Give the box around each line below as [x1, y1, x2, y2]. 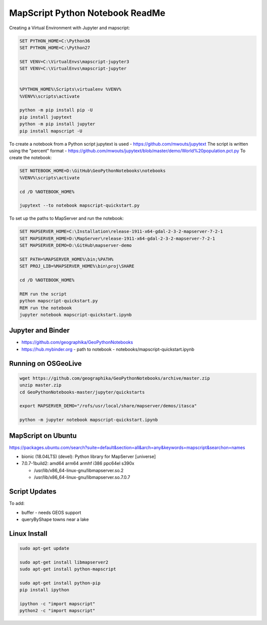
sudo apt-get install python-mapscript [19, 567, 116, 572]
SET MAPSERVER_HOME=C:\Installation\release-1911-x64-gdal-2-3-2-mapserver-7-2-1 [19, 228, 223, 234]
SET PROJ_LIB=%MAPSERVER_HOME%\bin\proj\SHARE [19, 263, 134, 269]
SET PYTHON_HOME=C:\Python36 [19, 38, 90, 44]
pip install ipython [19, 587, 69, 593]
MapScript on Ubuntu [9, 431, 77, 440]
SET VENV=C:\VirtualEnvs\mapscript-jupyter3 [19, 58, 130, 64]
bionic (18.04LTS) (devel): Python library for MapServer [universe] [21, 454, 156, 459]
